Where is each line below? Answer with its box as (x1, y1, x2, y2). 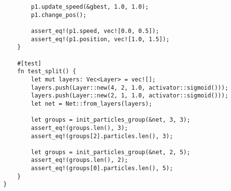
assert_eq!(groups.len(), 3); (31, 124, 128, 131)
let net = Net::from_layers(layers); (31, 100, 152, 107)
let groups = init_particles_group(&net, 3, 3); (31, 116, 190, 124)
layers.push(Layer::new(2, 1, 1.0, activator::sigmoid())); (31, 92, 229, 99)
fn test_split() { (17, 68, 76, 75)
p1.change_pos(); (31, 11, 87, 18)
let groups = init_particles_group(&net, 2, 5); (31, 148, 190, 156)
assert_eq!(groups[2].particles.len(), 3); (31, 132, 173, 140)
